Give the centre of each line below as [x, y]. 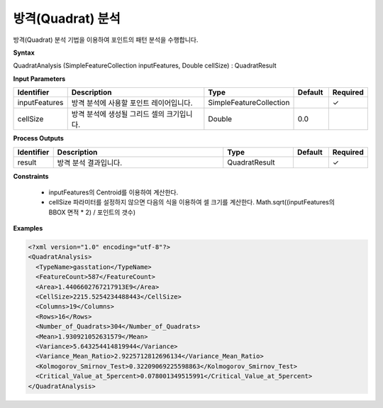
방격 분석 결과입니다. [90, 162]
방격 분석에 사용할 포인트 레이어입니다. [132, 103]
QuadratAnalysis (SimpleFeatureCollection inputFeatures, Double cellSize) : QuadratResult [145, 66]
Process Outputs [38, 138]
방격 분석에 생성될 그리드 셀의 [118, 114]
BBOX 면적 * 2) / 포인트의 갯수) [92, 212]
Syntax [24, 53]
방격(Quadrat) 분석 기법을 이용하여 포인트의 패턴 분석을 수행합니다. [106, 40]
